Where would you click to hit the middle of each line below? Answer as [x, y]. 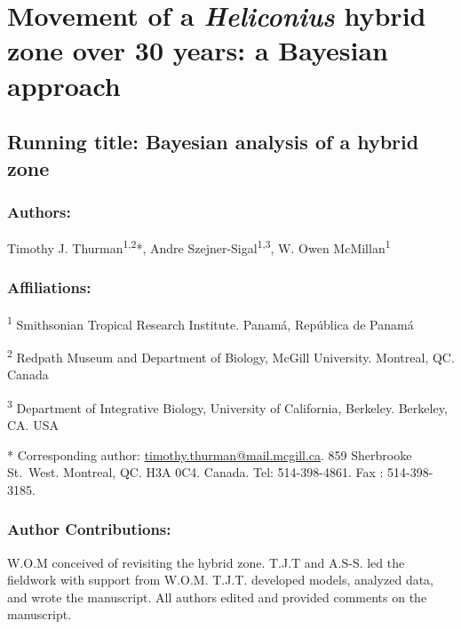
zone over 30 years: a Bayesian [198, 50]
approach [64, 85]
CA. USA [33, 424]
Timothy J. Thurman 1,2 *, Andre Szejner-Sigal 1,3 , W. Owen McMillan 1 [199, 247]
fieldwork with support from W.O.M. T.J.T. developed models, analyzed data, [221, 580]
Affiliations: [49, 287]
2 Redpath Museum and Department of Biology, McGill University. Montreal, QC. [231, 355]
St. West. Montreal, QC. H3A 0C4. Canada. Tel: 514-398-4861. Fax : [195, 472]
